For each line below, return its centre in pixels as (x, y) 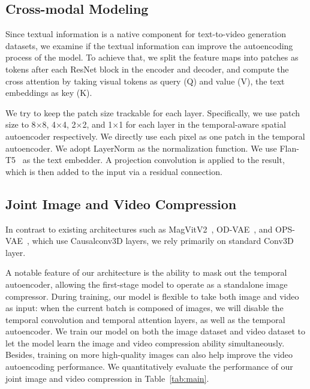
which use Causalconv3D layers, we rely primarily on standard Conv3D (163, 241)
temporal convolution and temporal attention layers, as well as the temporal (145, 319)
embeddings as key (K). (49, 93)
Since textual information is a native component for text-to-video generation (146, 34)
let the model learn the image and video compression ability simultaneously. (145, 343)
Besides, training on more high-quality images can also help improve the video (149, 355)
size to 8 (21, 124)
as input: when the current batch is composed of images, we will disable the (145, 308)
